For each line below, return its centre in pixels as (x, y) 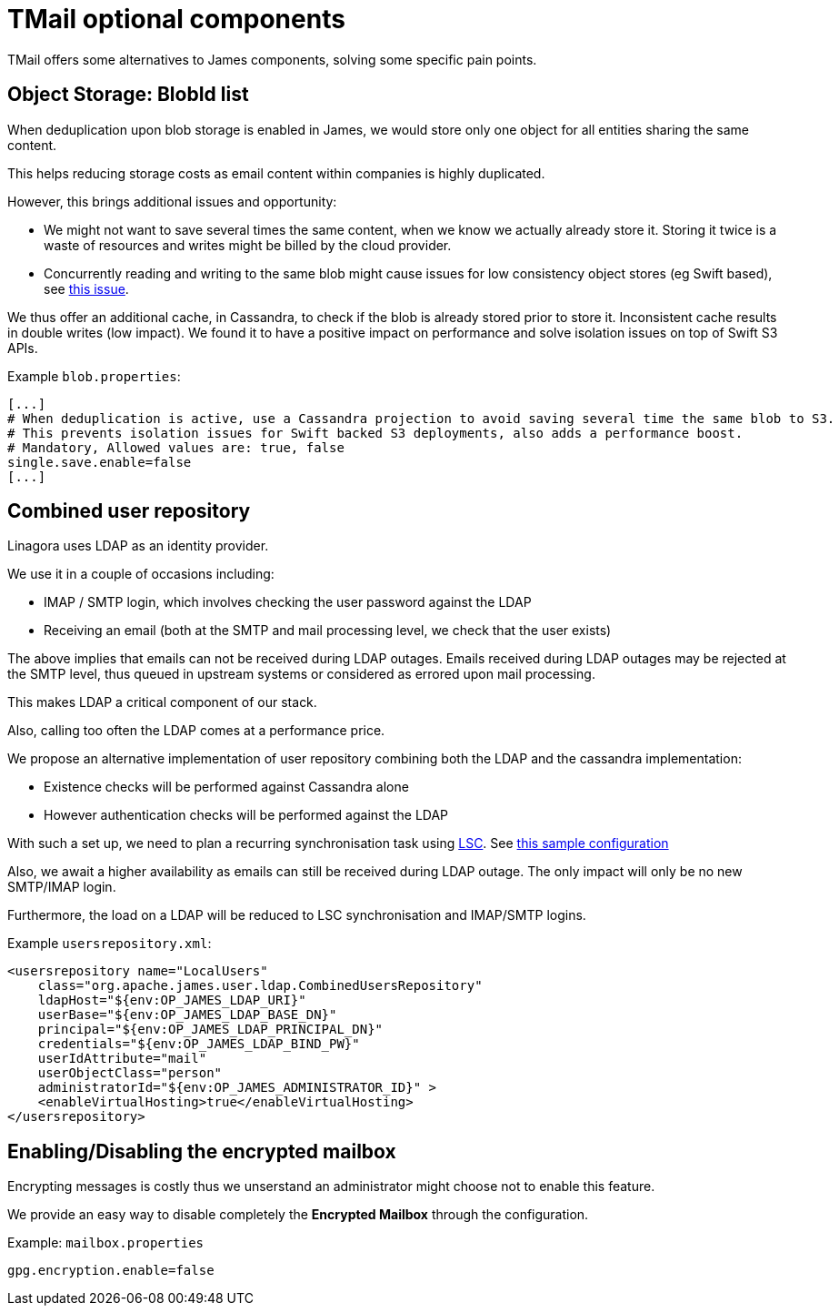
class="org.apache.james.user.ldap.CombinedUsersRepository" (260, 986)
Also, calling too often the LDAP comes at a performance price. (196, 731)
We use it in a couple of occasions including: (141, 574)
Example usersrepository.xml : (110, 944)
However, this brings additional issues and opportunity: (172, 201)
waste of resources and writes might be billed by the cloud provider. (248, 245)
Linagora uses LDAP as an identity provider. (138, 546)
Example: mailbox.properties (105, 1243)
